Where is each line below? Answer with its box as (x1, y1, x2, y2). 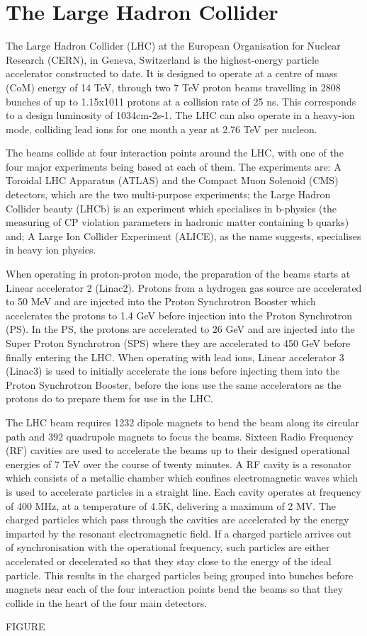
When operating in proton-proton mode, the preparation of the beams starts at (6, 266, 351, 281)
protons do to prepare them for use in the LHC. (6, 391, 213, 406)
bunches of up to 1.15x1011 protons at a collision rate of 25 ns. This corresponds (6, 93, 356, 108)
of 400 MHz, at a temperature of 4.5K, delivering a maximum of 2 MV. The (6, 498, 336, 513)
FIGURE (6, 619, 45, 634)
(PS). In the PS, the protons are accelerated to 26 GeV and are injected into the (6, 322, 355, 336)
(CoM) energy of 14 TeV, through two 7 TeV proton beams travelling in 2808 (6, 79, 341, 94)
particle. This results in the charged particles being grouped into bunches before (6, 567, 354, 582)
